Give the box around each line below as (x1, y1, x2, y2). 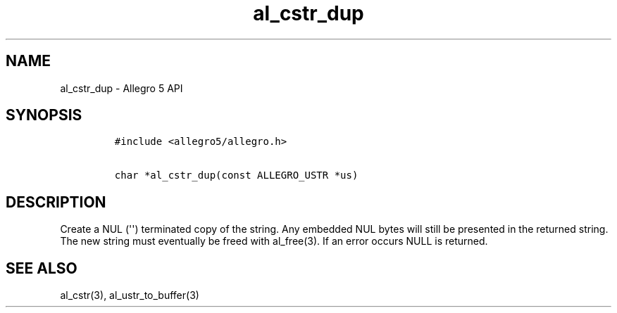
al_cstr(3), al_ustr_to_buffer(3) (60, 289, 199, 302)
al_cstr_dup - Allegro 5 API (60, 82, 183, 94)
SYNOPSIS (6, 106, 82, 124)
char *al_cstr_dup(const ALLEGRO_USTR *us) (114, 170, 359, 181)
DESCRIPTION (6, 193, 106, 211)
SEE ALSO (6, 259, 77, 277)
